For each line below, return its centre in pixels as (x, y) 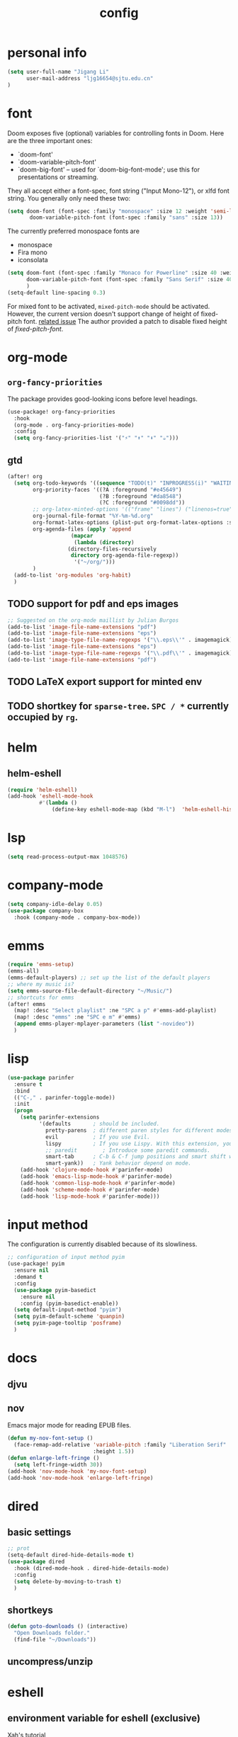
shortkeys (30, 1610)
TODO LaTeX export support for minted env (105, 682)
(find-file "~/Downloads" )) (55, 1640)
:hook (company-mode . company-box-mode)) (77, 917)
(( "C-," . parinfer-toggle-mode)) (64, 1097)
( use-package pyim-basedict (55, 1290)
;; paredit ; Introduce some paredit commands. (128, 1150)
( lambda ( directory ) (104, 542)
